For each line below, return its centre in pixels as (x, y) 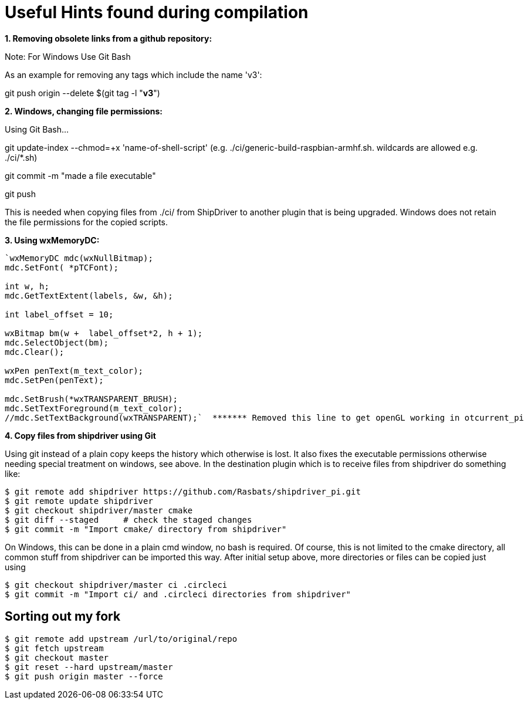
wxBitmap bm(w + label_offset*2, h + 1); (104, 333)
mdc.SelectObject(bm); (57, 342)
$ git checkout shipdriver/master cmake (99, 510)
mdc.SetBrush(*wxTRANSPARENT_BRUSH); (92, 399)
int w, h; (27, 286)
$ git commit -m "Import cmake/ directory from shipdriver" (146, 529)
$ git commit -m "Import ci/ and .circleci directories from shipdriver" (178, 594)
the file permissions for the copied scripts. (87, 222)
